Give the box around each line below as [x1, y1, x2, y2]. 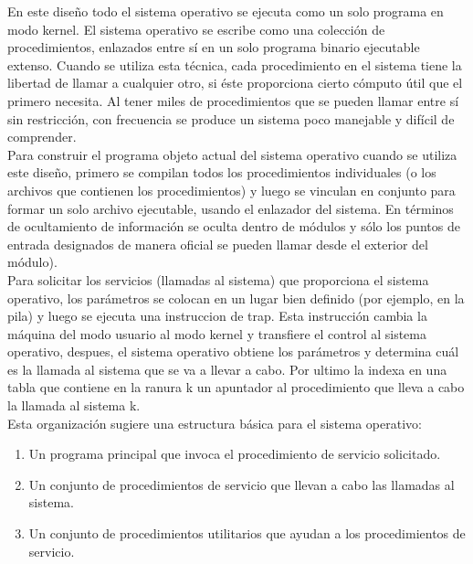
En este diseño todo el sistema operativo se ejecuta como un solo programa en [7, 2, 444, 20]
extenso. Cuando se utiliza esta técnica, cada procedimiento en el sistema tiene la [7, 55, 462, 74]
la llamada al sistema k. [7, 396, 141, 415]
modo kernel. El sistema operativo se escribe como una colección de [7, 19, 385, 38]
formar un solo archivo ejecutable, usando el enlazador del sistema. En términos [7, 198, 454, 218]
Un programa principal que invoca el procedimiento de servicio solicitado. [28, 444, 441, 463]
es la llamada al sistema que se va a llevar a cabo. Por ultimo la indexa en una [7, 359, 447, 378]
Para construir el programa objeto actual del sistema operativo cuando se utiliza [7, 144, 457, 164]
